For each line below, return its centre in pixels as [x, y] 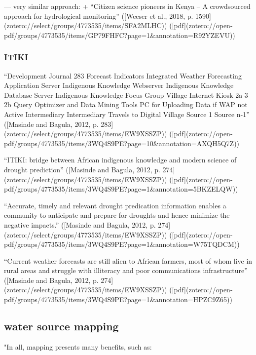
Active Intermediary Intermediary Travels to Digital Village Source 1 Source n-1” [127, 114]
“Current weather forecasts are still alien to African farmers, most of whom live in [128, 260]
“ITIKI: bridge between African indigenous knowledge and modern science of [120, 160]
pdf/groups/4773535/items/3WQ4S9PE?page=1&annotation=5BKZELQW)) [121, 189]
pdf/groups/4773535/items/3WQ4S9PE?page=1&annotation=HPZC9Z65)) [118, 299]
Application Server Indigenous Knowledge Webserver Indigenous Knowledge [119, 85]
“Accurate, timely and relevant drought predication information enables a [115, 205]
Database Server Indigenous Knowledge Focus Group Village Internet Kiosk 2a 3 [126, 95]
